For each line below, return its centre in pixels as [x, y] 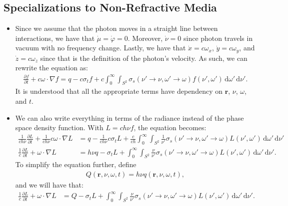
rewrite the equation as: [52, 68]
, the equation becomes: [170, 127]
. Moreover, [145, 38]
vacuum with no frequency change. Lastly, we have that [100, 48]
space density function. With [59, 127]
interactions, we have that [55, 38]
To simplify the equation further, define [76, 164]
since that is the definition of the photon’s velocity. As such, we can [144, 58]
